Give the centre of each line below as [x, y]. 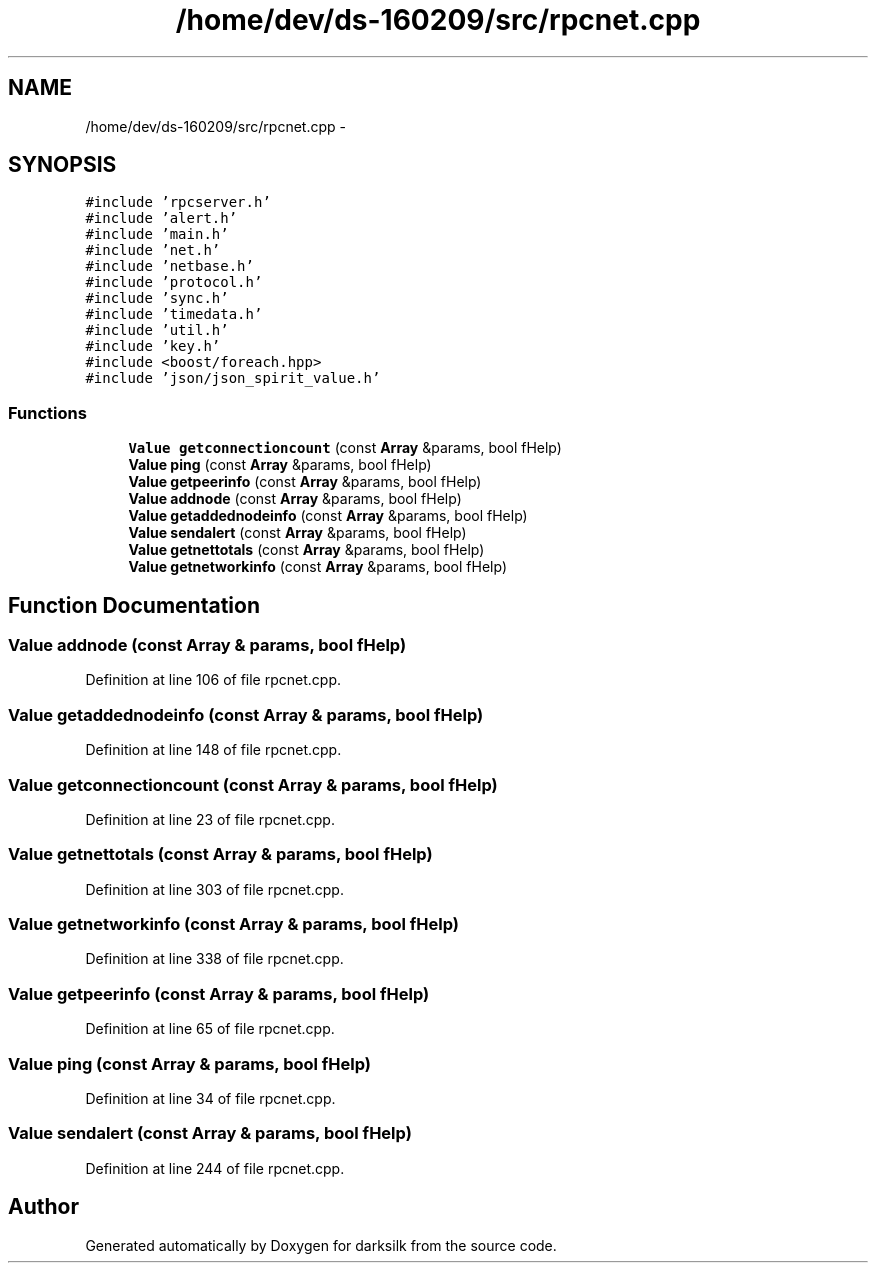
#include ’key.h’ [153, 346]
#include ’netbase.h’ [169, 266]
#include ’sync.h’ [157, 298]
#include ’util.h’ [157, 330]
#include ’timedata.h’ [174, 314]
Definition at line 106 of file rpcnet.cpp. [213, 680]
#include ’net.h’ [153, 250]
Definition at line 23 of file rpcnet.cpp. [210, 819]
